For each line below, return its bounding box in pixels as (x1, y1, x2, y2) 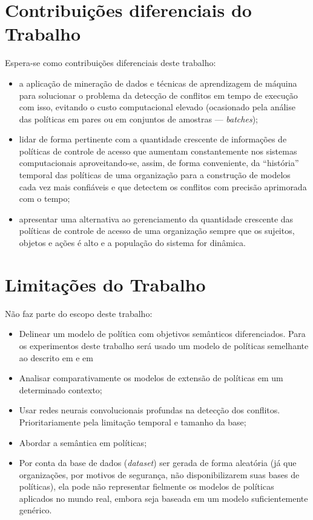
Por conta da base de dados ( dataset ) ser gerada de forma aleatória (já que (19, 456, 297, 469)
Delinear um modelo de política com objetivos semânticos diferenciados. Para (19, 327, 306, 340)
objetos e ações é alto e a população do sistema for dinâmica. (19, 236, 246, 249)
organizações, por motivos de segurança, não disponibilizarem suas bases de (19, 468, 300, 481)
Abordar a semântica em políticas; (19, 436, 147, 448)
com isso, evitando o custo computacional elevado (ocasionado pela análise (19, 101, 295, 113)
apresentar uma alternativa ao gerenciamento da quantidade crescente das (19, 212, 294, 225)
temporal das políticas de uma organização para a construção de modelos (19, 168, 291, 181)
